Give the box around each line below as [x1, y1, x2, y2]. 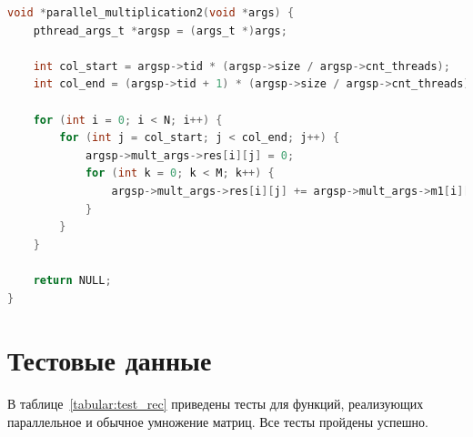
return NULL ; [33, 273, 112, 287]
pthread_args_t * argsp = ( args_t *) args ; [33, 24, 287, 37]
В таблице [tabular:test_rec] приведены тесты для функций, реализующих [7, 394, 424, 413]
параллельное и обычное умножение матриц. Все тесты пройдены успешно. [7, 412, 428, 431]
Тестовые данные [7, 341, 212, 379]
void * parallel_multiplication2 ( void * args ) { [7, 6, 295, 19]
